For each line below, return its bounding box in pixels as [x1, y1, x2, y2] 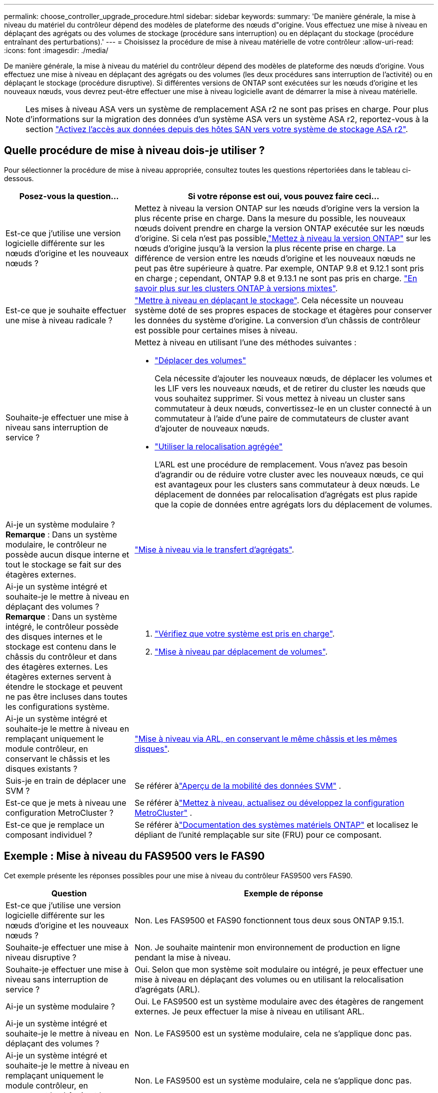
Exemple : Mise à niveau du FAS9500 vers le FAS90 [4, 850, 265, 863]
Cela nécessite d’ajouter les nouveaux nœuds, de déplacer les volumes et [154, 373, 432, 383]
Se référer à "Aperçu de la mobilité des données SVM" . [134, 780, 341, 791]
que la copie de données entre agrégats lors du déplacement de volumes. [154, 499, 432, 509]
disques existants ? [5, 763, 77, 774]
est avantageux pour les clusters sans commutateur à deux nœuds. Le [154, 479, 420, 489]
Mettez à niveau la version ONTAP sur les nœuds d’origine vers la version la [134, 203, 419, 213]
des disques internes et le [5, 631, 102, 642]
